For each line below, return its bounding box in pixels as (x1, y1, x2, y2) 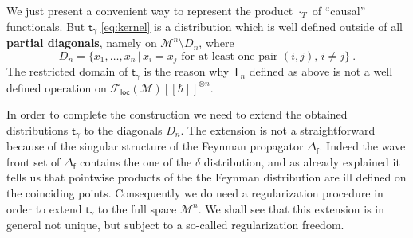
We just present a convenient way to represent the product (6, 2, 293, 18)
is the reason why (144, 63, 230, 80)
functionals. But (6, 18, 85, 34)
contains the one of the (80, 153, 192, 170)
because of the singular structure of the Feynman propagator (6, 138, 304, 154)
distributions (6, 121, 69, 138)
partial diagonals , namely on (6, 34, 157, 51)
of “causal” (312, 2, 366, 18)
